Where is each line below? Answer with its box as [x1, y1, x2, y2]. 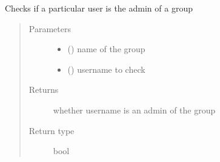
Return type [28, 124, 75, 137]
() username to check [67, 62, 145, 75]
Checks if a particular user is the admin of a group [5, 2, 193, 14]
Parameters [28, 22, 71, 35]
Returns [28, 83, 59, 96]
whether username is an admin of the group [53, 103, 216, 116]
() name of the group [67, 42, 145, 55]
